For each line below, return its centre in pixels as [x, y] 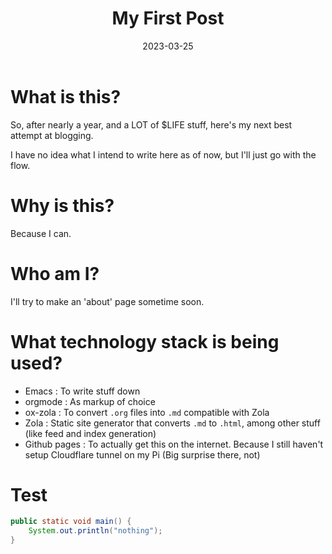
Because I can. [41, 233]
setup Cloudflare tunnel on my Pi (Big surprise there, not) [142, 454]
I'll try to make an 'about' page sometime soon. [107, 301]
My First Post [168, 18]
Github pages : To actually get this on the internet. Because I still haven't [174, 444]
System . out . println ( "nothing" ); [95, 531]
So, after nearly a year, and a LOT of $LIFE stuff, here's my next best [151, 124]
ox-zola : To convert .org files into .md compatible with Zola [147, 412]
